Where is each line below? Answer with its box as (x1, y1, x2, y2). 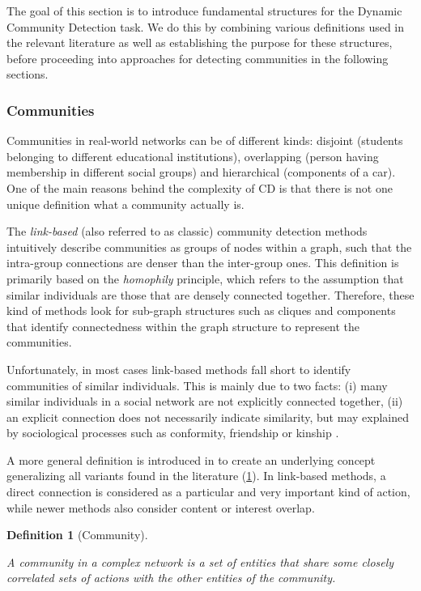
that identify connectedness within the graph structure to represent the (6, 317, 360, 334)
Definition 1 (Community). (6, 526, 148, 543)
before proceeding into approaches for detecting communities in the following (6, 49, 389, 66)
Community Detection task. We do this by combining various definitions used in (6, 18, 405, 35)
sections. (6, 66, 49, 83)
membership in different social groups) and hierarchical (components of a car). (6, 164, 396, 181)
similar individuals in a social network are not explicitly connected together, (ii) (6, 393, 403, 410)
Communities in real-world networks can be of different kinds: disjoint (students (6, 132, 403, 149)
